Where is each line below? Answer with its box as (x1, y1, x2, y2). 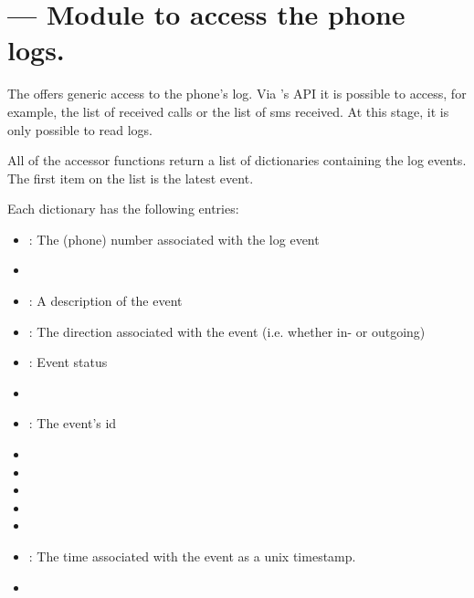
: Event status (28, 352, 108, 372)
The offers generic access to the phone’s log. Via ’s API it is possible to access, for (7, 84, 467, 103)
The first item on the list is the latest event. (7, 168, 254, 187)
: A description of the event (28, 291, 183, 310)
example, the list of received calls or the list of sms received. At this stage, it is (7, 101, 449, 121)
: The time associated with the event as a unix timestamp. (28, 547, 356, 565)
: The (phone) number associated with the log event (28, 229, 320, 248)
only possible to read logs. (7, 120, 153, 139)
